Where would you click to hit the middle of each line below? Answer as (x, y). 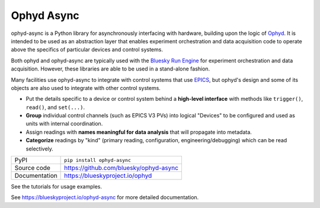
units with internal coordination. (64, 124)
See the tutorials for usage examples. (57, 187)
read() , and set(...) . (55, 107)
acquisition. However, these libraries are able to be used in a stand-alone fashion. (111, 69)
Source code (32, 168)
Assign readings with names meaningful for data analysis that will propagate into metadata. (139, 132)
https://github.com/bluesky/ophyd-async (121, 168)
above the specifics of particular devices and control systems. (87, 50)
